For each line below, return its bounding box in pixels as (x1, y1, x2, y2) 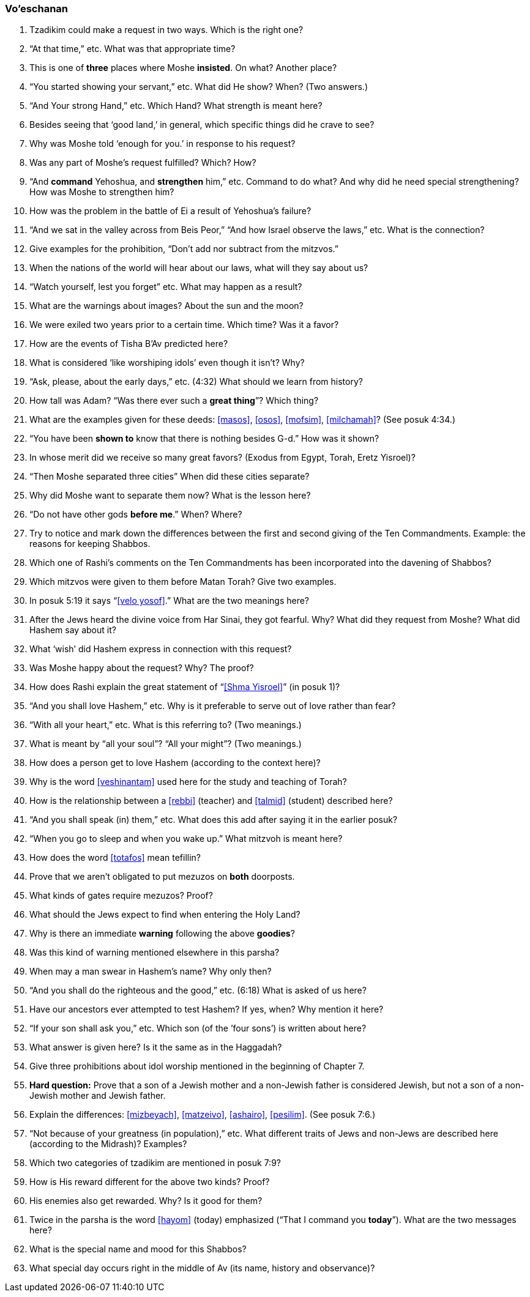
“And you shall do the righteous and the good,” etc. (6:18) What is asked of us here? (29, 985, 367, 996)
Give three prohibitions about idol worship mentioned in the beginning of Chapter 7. (29, 1061, 365, 1072)
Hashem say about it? (29, 625, 116, 636)
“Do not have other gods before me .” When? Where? (29, 509, 242, 520)
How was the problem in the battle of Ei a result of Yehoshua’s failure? (29, 206, 312, 217)
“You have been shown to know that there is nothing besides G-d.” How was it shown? (29, 433, 379, 444)
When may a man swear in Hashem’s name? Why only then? (29, 966, 272, 977)
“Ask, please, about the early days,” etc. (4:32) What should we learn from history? (29, 376, 363, 387)
